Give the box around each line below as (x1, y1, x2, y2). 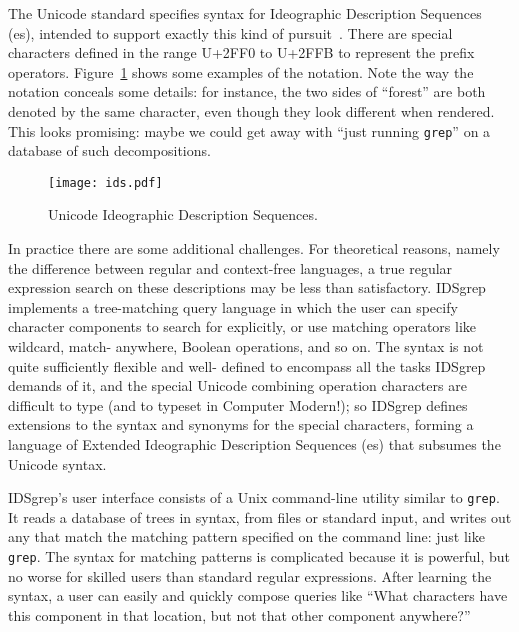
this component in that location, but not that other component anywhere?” (8, 604, 471, 625)
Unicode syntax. (8, 453, 107, 474)
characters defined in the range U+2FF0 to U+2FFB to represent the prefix (8, 42, 475, 63)
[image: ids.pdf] (48, 175, 163, 190)
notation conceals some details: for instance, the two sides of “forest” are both (8, 81, 486, 102)
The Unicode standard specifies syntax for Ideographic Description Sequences (8, 3, 482, 23)
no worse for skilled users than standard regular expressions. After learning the (8, 565, 492, 586)
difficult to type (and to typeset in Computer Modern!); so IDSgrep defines (8, 394, 468, 415)
